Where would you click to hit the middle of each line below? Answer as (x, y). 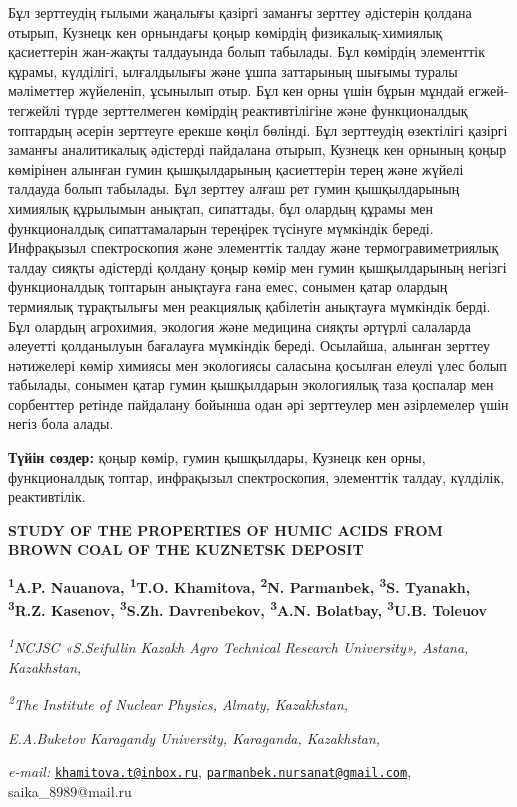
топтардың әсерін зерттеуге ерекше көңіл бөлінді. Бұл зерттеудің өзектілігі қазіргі (258, 129)
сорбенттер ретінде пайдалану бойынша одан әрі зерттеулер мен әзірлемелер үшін (258, 403)
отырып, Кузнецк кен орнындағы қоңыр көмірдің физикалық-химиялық (225, 31)
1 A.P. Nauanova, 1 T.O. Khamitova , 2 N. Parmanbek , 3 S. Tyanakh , (239, 585)
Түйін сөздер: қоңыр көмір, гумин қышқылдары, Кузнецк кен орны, (217, 457)
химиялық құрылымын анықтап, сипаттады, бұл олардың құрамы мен (220, 207)
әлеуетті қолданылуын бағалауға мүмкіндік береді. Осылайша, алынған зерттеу (249, 345)
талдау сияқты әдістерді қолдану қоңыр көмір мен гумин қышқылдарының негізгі (257, 266)
